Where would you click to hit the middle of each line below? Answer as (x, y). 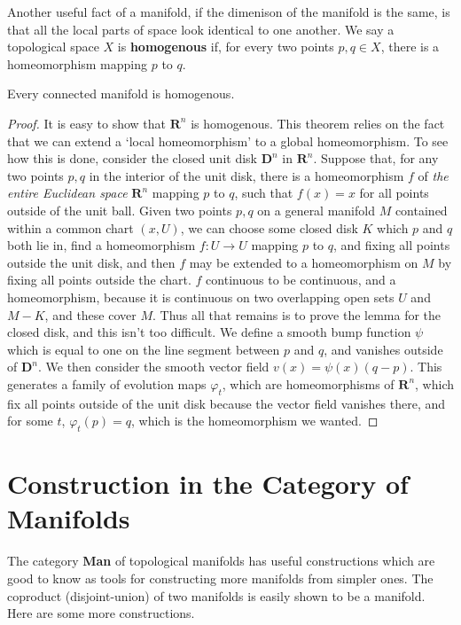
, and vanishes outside (383, 349)
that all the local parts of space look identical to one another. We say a (201, 29)
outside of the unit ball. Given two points (120, 210)
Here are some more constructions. (101, 613)
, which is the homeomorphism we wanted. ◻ (255, 421)
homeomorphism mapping (78, 63)
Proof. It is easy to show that (87, 123)
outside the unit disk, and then (91, 262)
